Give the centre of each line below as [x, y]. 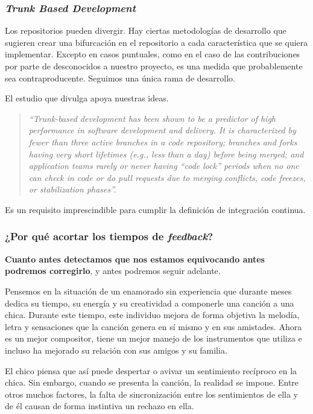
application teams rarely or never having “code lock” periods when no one [164, 166]
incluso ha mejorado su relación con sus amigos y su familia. [116, 350]
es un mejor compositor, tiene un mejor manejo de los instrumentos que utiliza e [153, 338]
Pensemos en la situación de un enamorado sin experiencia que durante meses [148, 291]
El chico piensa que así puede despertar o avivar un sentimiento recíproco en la [151, 370]
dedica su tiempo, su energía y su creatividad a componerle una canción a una [150, 303]
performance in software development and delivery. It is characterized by [162, 130]
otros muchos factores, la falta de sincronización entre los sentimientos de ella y [151, 394]
